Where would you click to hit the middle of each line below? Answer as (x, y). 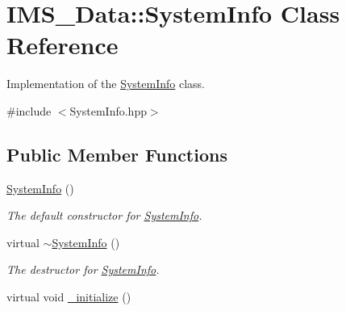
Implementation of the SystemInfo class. (106, 84)
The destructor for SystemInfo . (83, 269)
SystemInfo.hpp (108, 110)
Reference (63, 45)
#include (29, 110)
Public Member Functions (117, 154)
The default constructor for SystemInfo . (104, 215)
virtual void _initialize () (69, 297)
